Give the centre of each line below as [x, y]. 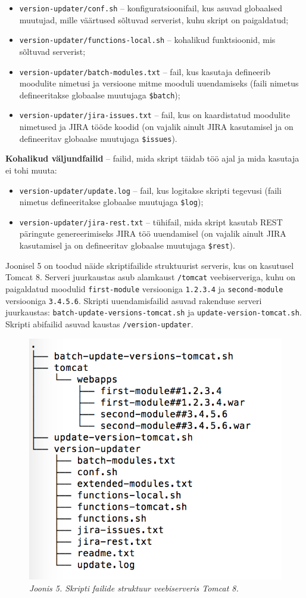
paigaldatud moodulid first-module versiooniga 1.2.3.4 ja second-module [144, 288]
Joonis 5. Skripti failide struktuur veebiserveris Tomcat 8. [134, 588]
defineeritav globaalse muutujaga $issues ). [98, 138]
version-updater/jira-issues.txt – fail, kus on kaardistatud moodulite [155, 115]
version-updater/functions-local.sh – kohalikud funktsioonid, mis [147, 40]
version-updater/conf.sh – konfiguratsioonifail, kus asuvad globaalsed [151, 8]
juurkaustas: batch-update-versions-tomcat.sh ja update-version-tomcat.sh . [154, 312]
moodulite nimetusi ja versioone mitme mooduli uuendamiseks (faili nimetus [159, 83]
